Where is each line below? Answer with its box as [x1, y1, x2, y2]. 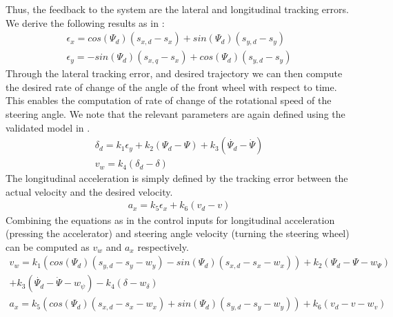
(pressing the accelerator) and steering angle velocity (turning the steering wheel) [6, 226, 350, 241]
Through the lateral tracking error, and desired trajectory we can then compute [6, 66, 343, 81]
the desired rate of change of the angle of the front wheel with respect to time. [6, 79, 337, 94]
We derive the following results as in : [6, 15, 165, 30]
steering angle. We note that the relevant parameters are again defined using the [6, 107, 345, 121]
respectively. [137, 239, 189, 254]
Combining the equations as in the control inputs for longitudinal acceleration [6, 212, 335, 227]
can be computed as [6, 239, 90, 254]
